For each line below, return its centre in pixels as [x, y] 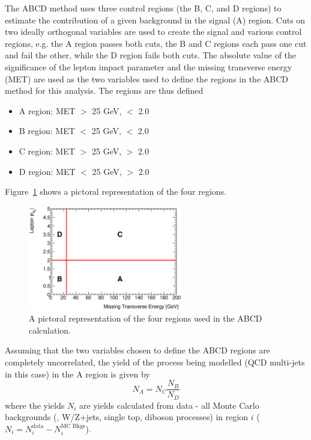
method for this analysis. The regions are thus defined [104, 90]
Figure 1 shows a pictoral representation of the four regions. [116, 191]
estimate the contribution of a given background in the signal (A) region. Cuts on [155, 20]
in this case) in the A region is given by [77, 374]
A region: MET [47, 110]
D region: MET [47, 171]
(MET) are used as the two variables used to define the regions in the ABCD [146, 78]
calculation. [50, 330]
